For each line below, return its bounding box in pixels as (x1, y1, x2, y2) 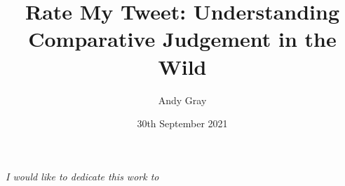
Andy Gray (158, 92, 207, 107)
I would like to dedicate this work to (6, 169, 159, 183)
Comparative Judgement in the (28, 24, 337, 53)
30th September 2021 (137, 116, 228, 131)
